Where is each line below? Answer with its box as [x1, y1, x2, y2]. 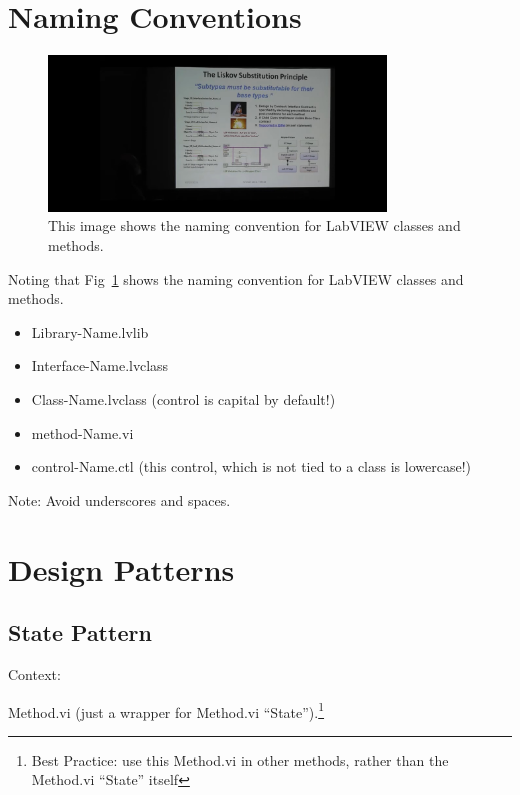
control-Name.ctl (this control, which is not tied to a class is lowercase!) [31, 456, 471, 477]
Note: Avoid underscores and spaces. [8, 489, 231, 510]
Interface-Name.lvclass [31, 355, 169, 376]
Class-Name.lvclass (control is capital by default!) [31, 388, 336, 409]
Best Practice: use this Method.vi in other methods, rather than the [31, 749, 449, 770]
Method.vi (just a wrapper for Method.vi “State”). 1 [8, 698, 325, 722]
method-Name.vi [31, 422, 134, 443]
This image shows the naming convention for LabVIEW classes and [48, 215, 461, 236]
